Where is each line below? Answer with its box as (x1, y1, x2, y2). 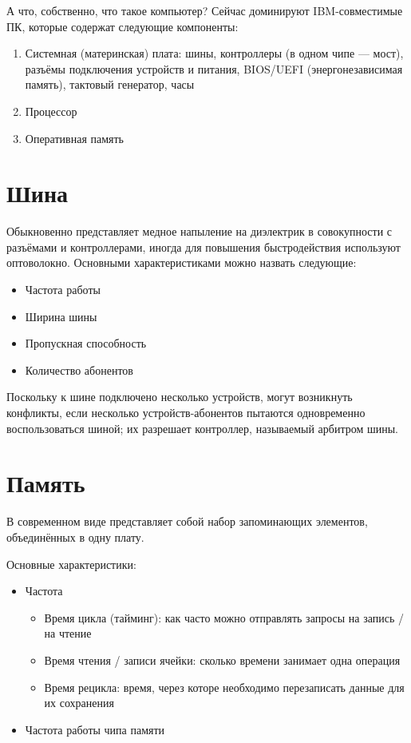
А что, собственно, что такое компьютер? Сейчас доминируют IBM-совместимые (6, 2, 403, 18)
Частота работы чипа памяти (25, 721, 165, 737)
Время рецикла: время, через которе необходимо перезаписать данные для (44, 678, 405, 695)
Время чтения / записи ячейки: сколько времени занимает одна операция (44, 651, 401, 668)
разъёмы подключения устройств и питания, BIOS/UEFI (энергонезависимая (25, 60, 403, 77)
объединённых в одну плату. (6, 528, 144, 545)
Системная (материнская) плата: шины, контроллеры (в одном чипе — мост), (25, 45, 404, 62)
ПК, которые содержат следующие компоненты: (6, 18, 239, 34)
